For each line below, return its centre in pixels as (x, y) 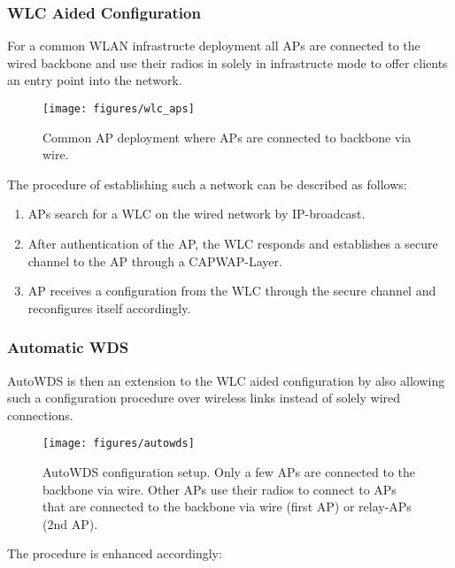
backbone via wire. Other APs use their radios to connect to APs (220, 489)
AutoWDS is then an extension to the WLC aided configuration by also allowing (226, 380)
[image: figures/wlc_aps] (119, 109)
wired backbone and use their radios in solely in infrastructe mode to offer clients (227, 62)
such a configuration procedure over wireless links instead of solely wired (204, 398)
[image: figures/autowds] (119, 444)
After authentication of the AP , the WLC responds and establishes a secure (233, 244)
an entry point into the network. (95, 80)
